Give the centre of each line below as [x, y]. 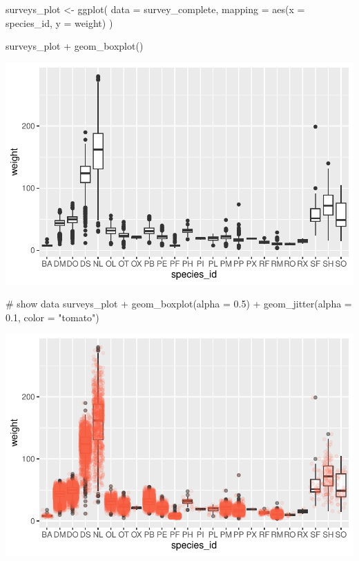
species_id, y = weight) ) [59, 22]
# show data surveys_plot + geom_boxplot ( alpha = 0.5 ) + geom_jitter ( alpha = [179, 304]
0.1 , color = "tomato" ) [52, 317]
